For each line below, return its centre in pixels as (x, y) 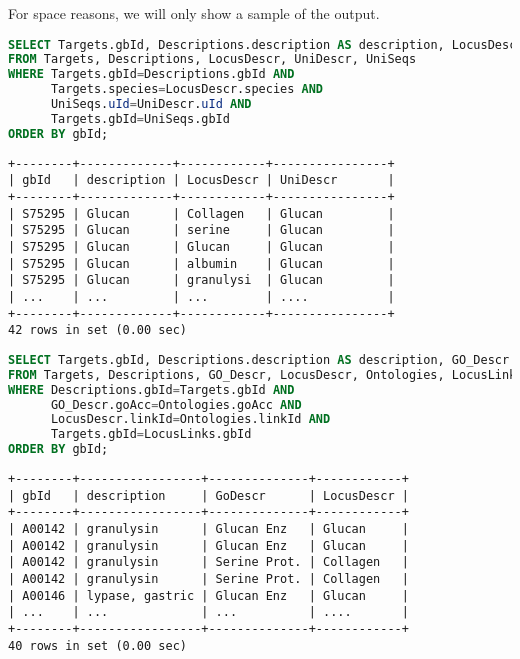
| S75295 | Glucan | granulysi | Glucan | (201, 280)
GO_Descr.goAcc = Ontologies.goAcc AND (176, 404)
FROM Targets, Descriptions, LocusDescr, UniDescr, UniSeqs (212, 59)
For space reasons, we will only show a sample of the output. (194, 13)
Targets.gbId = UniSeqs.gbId (140, 118)
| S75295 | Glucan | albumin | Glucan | (201, 263)
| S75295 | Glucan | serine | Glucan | (201, 230)
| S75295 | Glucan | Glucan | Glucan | (201, 247)
